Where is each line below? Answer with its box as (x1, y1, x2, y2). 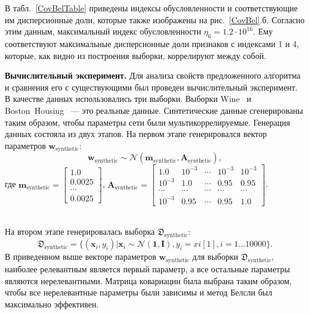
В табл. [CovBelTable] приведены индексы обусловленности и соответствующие (5, 2, 298, 14)
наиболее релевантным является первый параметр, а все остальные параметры (5, 263, 290, 275)
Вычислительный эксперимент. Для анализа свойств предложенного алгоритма (5, 69, 301, 82)
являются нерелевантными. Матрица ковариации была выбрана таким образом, (5, 274, 292, 287)
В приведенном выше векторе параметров (5, 250, 156, 263)
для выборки (192, 250, 239, 263)
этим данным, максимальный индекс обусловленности (5, 25, 202, 38)
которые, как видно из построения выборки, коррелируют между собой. (5, 49, 267, 61)
